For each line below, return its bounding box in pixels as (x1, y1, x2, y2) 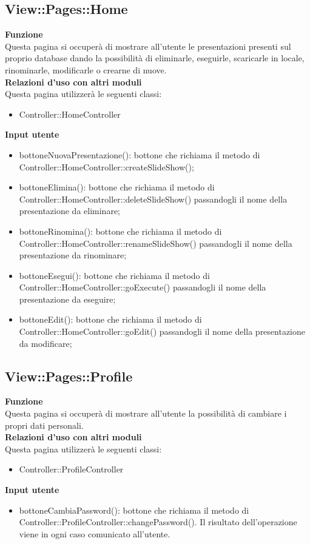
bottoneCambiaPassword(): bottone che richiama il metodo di (19, 503, 249, 516)
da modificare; (19, 337, 72, 349)
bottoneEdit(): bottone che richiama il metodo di (19, 313, 202, 326)
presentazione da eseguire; (19, 292, 116, 305)
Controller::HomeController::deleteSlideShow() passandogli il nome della (19, 192, 288, 205)
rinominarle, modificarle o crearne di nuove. (5, 63, 167, 76)
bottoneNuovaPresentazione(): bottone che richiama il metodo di (19, 148, 260, 161)
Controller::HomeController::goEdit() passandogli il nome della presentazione (19, 325, 306, 338)
